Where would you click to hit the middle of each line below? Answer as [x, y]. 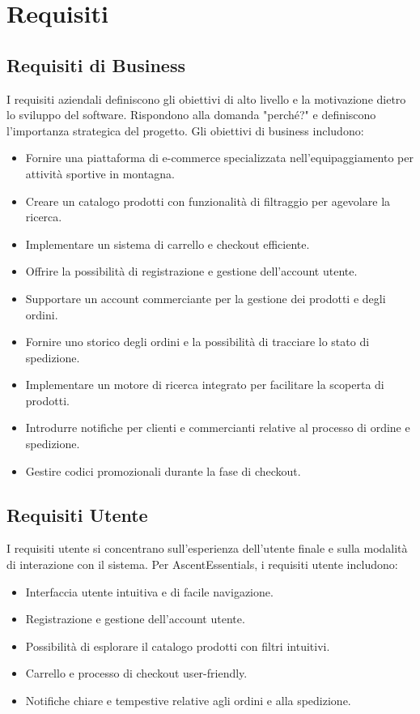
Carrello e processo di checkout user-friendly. [136, 673]
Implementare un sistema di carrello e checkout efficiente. [168, 244]
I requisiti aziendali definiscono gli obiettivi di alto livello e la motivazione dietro [206, 98]
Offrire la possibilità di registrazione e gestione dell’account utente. [191, 271]
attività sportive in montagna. [100, 173]
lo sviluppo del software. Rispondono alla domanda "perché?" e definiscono [191, 115]
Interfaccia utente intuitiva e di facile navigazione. [149, 591]
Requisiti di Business [96, 64]
